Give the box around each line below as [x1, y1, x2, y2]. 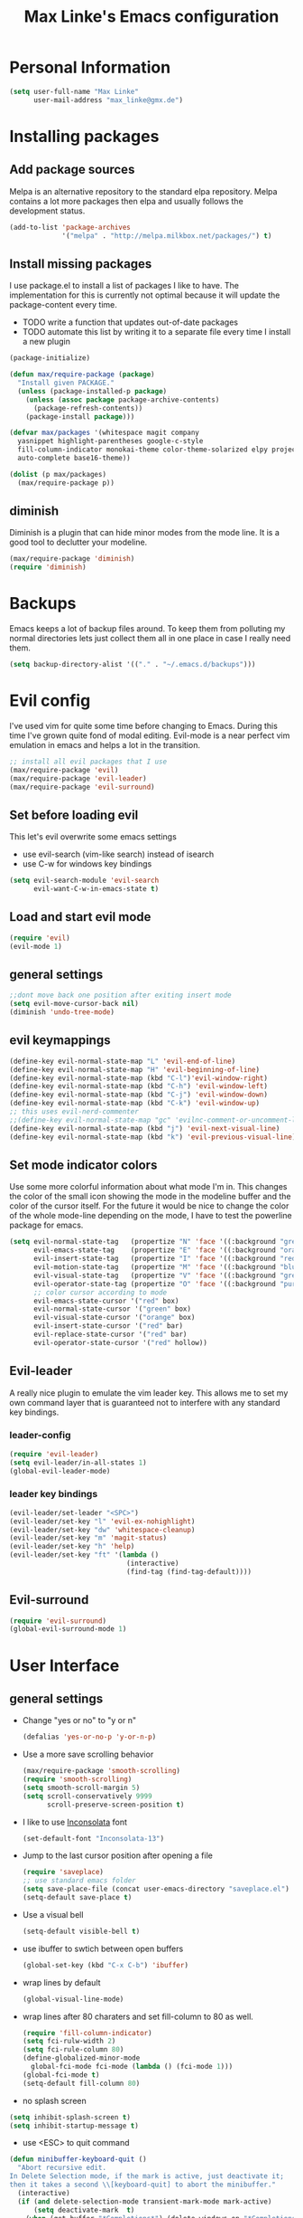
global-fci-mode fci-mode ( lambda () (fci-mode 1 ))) [31, 2062, 234, 2071]
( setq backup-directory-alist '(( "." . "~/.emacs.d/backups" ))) [9, 660, 256, 669]
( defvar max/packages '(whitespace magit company [9, 428, 200, 438]
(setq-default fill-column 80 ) [22, 2079, 141, 2088]
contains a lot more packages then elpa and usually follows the [9, 195, 243, 206]
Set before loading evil [9, 807, 139, 822]
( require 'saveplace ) [22, 1868, 105, 1877]
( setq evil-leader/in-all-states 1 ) [9, 1458, 147, 1467]
